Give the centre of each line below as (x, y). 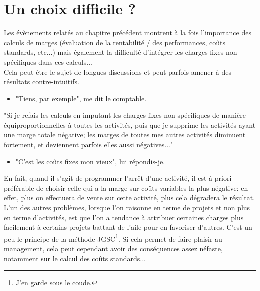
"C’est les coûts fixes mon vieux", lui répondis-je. (90, 161)
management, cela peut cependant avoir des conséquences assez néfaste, (113, 249)
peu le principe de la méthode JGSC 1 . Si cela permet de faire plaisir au (113, 238)
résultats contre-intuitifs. (42, 82)
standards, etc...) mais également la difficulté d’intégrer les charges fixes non (121, 52)
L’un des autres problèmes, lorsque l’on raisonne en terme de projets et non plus (127, 208)
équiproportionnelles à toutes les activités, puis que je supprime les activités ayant (130, 125)
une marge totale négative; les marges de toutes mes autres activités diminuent (125, 135)
